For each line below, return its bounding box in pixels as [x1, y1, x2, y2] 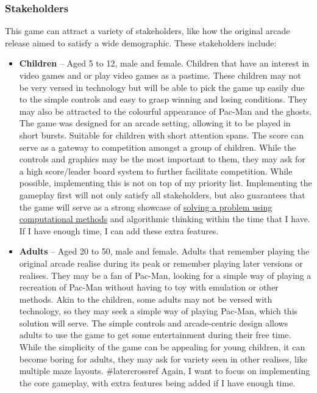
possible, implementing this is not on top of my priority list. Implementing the [19, 176, 312, 189]
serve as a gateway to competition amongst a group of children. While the [19, 140, 296, 153]
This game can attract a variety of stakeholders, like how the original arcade [5, 24, 290, 37]
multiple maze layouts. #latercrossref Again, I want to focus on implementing [19, 364, 310, 377]
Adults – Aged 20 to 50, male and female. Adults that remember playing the [19, 245, 310, 258]
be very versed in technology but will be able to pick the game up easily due [19, 81, 305, 93]
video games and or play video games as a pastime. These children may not [19, 69, 301, 81]
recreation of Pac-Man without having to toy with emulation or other [19, 281, 279, 294]
